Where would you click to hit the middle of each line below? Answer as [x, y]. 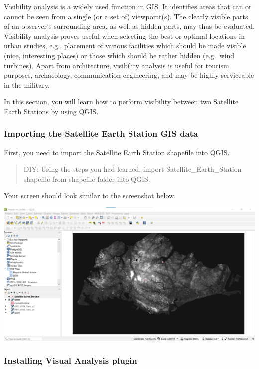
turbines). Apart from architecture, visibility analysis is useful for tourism [117, 65]
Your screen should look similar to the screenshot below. [90, 195]
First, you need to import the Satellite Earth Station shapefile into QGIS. [117, 152]
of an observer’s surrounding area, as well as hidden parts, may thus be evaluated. [129, 26]
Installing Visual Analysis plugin [71, 360]
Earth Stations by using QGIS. [51, 111]
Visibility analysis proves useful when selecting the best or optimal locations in [124, 36]
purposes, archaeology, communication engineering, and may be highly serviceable [129, 75]
